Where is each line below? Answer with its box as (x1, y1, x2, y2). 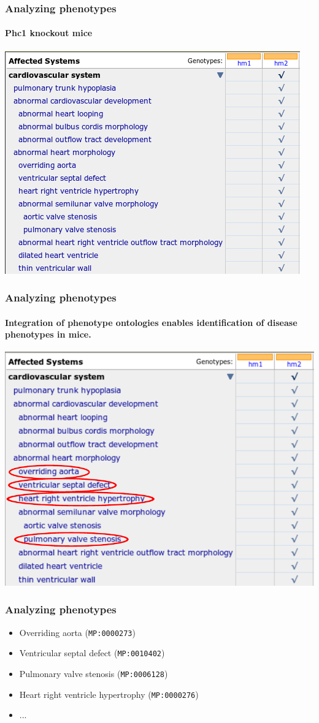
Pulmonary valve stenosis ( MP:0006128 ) (19, 667, 168, 680)
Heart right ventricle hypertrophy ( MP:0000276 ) (19, 687, 199, 700)
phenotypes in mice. (5, 328, 91, 341)
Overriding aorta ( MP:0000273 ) (19, 626, 136, 638)
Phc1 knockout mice (5, 26, 93, 39)
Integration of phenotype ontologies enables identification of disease (5, 316, 298, 328)
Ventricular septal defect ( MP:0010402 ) (19, 646, 165, 659)
